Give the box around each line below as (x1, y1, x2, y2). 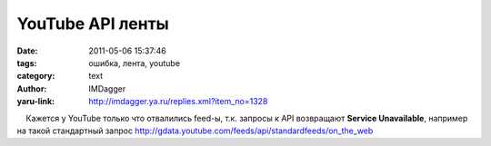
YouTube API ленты (16, 14, 170, 34)
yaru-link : (16, 96, 55, 107)
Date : (16, 45, 38, 56)
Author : (16, 83, 47, 94)
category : (16, 71, 55, 82)
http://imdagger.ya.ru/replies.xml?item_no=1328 (88, 96, 268, 107)
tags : (16, 57, 37, 68)
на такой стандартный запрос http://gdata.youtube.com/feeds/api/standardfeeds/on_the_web (16, 125, 374, 136)
